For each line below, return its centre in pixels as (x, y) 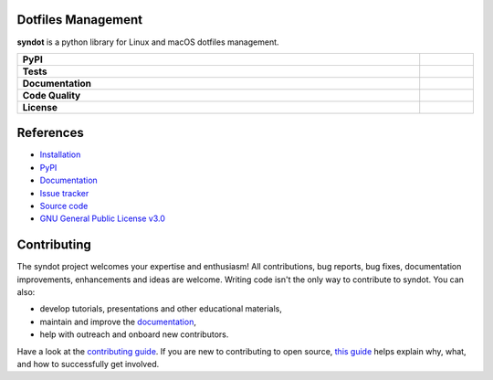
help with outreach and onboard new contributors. (134, 334)
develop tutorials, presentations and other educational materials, (161, 309)
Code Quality (52, 95)
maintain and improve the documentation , (118, 322)
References (50, 133)
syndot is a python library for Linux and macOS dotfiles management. (148, 42)
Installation (60, 154)
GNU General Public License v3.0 (103, 218)
